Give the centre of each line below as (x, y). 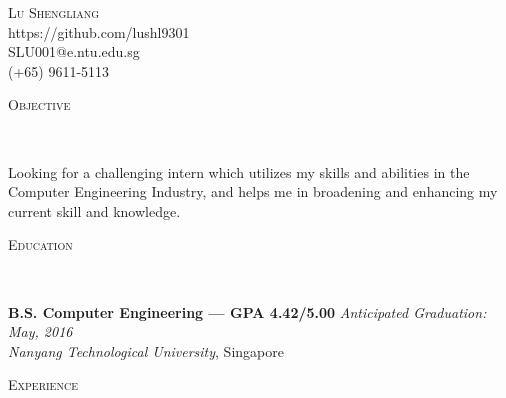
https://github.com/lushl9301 (99, 31)
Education (40, 244)
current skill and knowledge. (94, 210)
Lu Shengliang (54, 12)
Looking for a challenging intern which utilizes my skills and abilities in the (239, 171)
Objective (39, 104)
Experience (43, 384)
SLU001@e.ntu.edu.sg (74, 51)
